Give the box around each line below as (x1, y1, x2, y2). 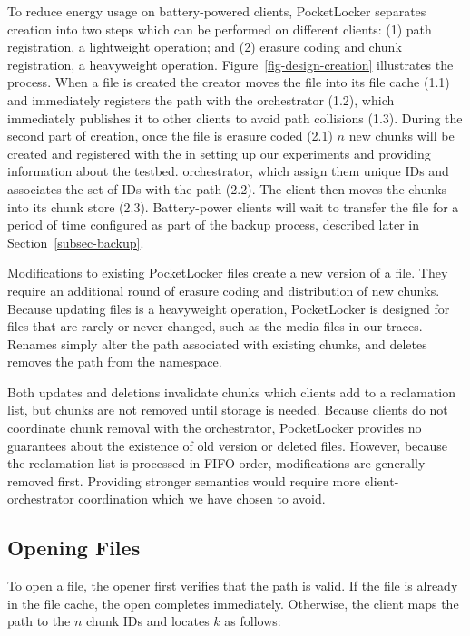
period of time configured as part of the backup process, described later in (7, 215, 420, 234)
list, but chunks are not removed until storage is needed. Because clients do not (7, 400, 448, 419)
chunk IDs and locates (85, 612, 210, 631)
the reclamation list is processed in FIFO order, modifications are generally (7, 454, 426, 473)
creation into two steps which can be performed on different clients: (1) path (7, 19, 432, 38)
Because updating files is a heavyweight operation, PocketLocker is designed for (7, 298, 450, 318)
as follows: (224, 612, 281, 631)
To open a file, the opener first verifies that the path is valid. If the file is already (7, 576, 458, 595)
